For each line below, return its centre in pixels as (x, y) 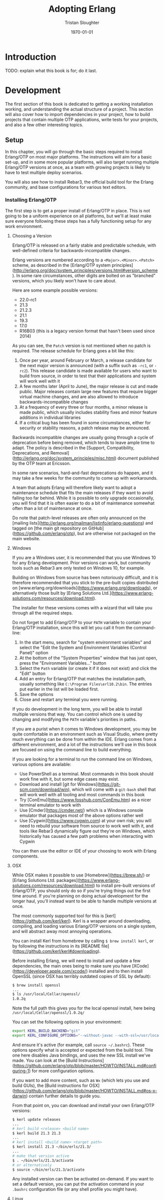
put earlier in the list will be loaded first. (59, 689)
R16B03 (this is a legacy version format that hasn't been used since (87, 331)
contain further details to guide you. (65, 1096)
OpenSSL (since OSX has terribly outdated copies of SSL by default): (82, 976)
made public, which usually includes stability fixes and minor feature (88, 412)
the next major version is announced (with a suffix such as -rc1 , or (86, 365)
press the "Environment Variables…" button (63, 663)
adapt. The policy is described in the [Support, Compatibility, (73, 448)
